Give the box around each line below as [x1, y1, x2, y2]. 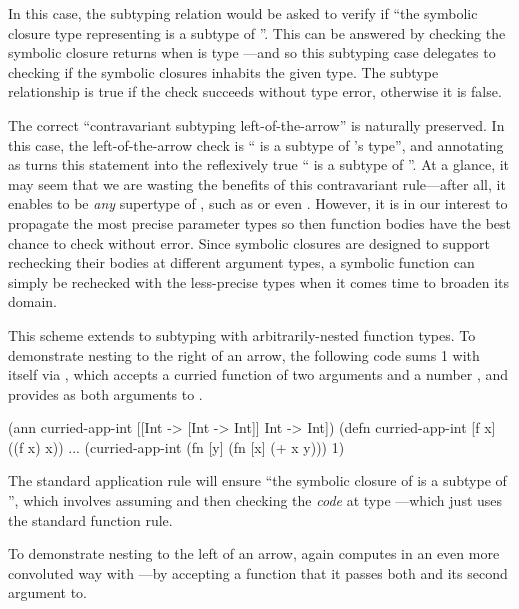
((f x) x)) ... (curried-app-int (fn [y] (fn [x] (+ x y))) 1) [8, 436, 345, 457]
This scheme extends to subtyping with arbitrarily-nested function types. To [8, 324, 476, 345]
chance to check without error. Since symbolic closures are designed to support [8, 232, 491, 253]
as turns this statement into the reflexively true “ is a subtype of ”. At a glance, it [8, 154, 510, 175]
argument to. [8, 582, 87, 603]
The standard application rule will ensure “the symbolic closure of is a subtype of [8, 470, 507, 491]
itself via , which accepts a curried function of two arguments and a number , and [8, 364, 509, 385]
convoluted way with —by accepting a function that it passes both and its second [8, 562, 508, 583]
